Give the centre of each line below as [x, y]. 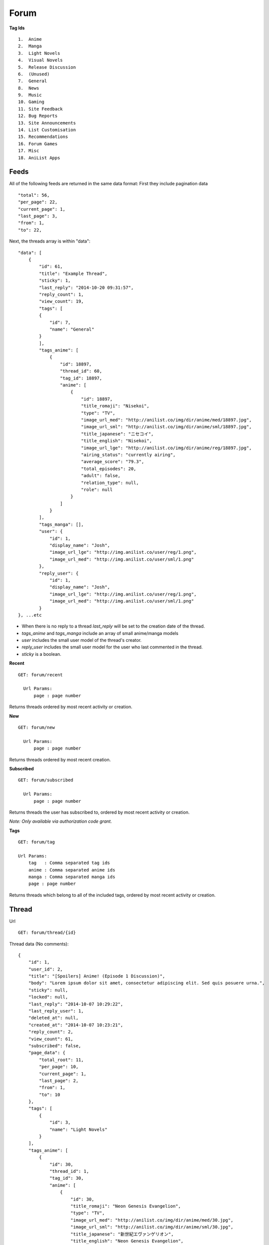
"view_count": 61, [51, 1039]
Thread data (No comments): [39, 944]
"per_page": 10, [59, 1067]
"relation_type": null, [110, 483]
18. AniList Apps [39, 158]
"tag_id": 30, [67, 1178]
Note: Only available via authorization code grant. [61, 821]
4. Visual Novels [41, 60]
